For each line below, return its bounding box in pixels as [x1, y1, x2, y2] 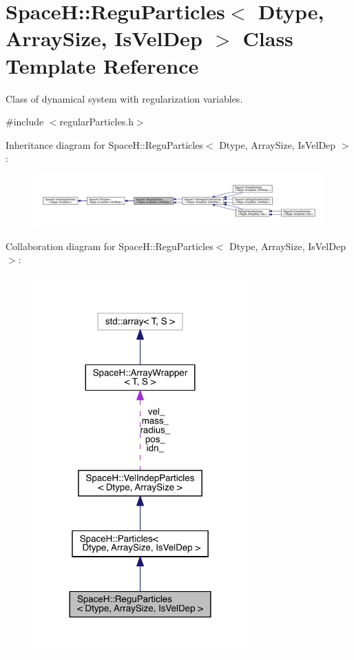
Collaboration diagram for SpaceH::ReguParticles [6, 238, 214, 253]
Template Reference [6, 51, 199, 79]
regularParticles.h [59, 114, 134, 129]
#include [6, 114, 44, 129]
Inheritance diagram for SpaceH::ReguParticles [6, 137, 203, 152]
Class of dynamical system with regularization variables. [6, 91, 243, 105]
